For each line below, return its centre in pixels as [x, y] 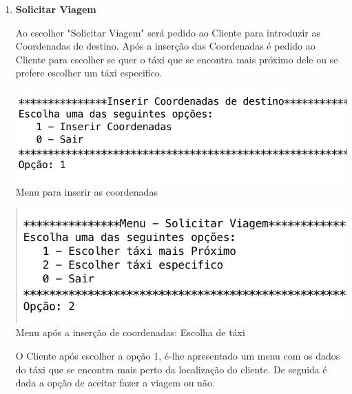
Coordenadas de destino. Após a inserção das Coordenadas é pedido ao [165, 46]
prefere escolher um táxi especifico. [89, 73]
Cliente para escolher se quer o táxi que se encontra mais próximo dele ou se [177, 59]
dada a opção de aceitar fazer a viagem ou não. [115, 383]
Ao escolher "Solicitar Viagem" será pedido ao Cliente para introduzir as [168, 32]
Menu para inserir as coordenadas [86, 192]
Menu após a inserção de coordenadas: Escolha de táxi [130, 332]
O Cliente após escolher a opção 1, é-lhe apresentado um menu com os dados [178, 355]
